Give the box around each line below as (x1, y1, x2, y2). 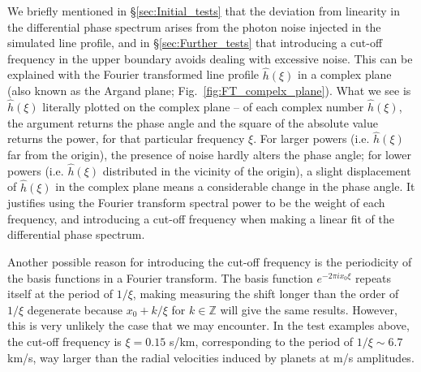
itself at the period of (7, 285, 114, 302)
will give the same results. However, (220, 301, 397, 318)
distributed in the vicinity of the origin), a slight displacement (102, 162, 411, 179)
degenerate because (27, 301, 122, 318)
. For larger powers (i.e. (253, 130, 370, 147)
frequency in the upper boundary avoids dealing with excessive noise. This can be (7, 50, 413, 67)
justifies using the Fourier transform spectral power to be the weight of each (7, 194, 385, 211)
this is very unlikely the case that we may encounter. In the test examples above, (7, 317, 410, 334)
